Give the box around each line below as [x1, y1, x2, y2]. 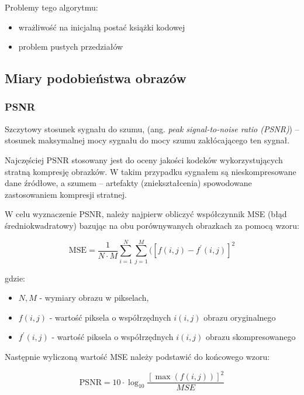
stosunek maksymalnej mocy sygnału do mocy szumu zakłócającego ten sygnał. [5, 134, 290, 146]
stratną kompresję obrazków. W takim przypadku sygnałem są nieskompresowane [5, 165, 296, 177]
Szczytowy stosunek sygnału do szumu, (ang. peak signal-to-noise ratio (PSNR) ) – [5, 122, 299, 135]
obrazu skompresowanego [205, 331, 296, 343]
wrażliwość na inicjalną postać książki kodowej [18, 20, 185, 33]
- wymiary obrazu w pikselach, [39, 291, 149, 304]
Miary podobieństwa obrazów [5, 69, 186, 87]
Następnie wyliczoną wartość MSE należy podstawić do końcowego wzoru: [5, 351, 270, 363]
